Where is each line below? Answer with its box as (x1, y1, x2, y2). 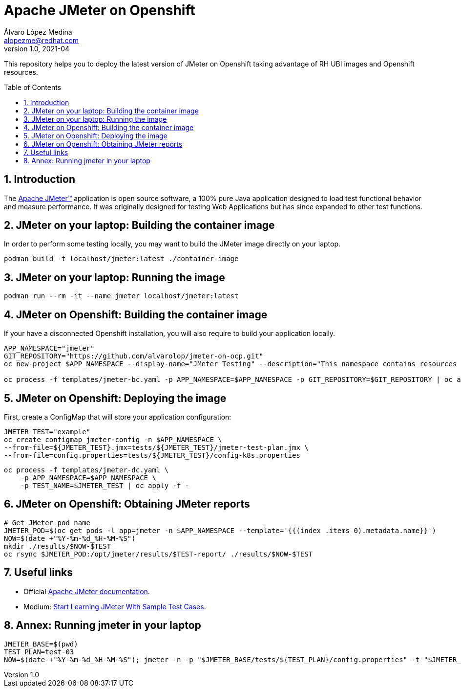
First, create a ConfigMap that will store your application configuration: (4, 412, 231, 421)
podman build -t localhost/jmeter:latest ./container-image (4, 255, 239, 263)
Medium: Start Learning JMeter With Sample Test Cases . (23, 602, 206, 611)
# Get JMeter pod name (4, 518, 91, 527)
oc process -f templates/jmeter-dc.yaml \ (4, 466, 169, 474)
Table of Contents (4, 83, 62, 91)
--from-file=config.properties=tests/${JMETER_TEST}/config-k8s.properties (4, 451, 300, 459)
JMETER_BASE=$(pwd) (4, 640, 78, 648)
